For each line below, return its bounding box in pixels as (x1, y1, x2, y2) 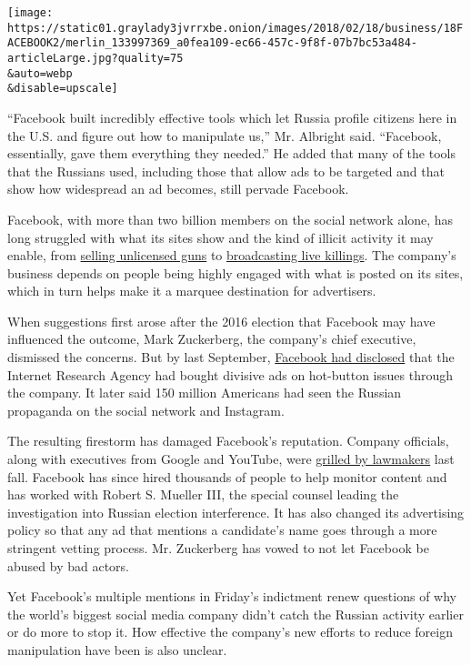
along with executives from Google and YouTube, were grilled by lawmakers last (7, 449, 455, 469)
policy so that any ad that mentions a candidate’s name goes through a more (7, 520, 437, 539)
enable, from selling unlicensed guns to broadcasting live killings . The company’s (7, 246, 456, 265)
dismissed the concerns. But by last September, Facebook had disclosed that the (7, 348, 455, 367)
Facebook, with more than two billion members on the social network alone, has (7, 209, 454, 228)
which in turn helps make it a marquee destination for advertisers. (7, 281, 376, 300)
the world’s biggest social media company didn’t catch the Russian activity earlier (7, 604, 464, 623)
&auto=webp (7, 66, 73, 80)
